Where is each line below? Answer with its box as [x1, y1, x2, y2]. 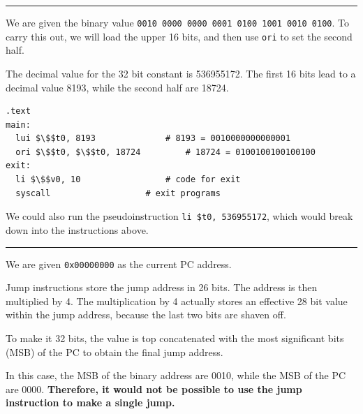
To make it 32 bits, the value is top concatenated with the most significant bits [6, 330, 344, 345]
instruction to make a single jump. [6, 395, 175, 410]
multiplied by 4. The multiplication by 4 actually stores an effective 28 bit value [6, 293, 348, 308]
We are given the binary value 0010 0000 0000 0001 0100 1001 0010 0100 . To [6, 15, 350, 29]
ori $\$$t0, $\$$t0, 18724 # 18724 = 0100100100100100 [15, 147, 316, 157]
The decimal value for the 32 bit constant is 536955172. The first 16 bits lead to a [6, 66, 356, 80]
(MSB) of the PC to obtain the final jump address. [6, 344, 223, 359]
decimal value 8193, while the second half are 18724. [6, 80, 229, 94]
